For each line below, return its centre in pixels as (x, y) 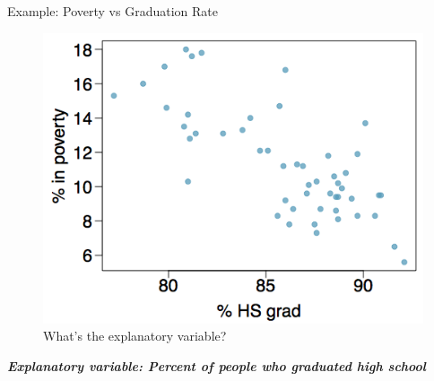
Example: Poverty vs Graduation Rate (113, 11)
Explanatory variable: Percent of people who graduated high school (217, 366)
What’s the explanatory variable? (135, 336)
